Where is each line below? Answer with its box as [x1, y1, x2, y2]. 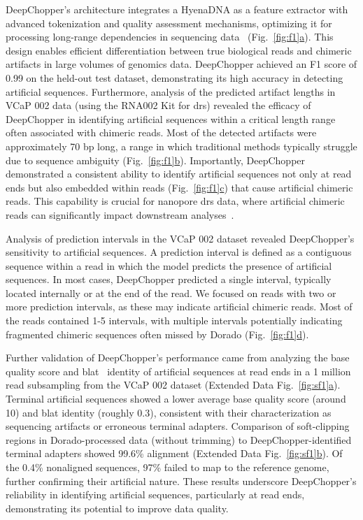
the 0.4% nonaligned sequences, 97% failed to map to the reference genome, [6, 460, 329, 474]
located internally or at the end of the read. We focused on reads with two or [6, 285, 336, 300]
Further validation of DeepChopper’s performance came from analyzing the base [6, 350, 350, 365]
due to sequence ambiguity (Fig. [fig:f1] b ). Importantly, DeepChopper [6, 152, 306, 167]
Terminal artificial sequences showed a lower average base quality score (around [6, 391, 346, 406]
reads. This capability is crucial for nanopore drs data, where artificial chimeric [6, 194, 345, 208]
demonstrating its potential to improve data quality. [6, 500, 229, 515]
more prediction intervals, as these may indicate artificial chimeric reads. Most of [6, 299, 353, 314]
